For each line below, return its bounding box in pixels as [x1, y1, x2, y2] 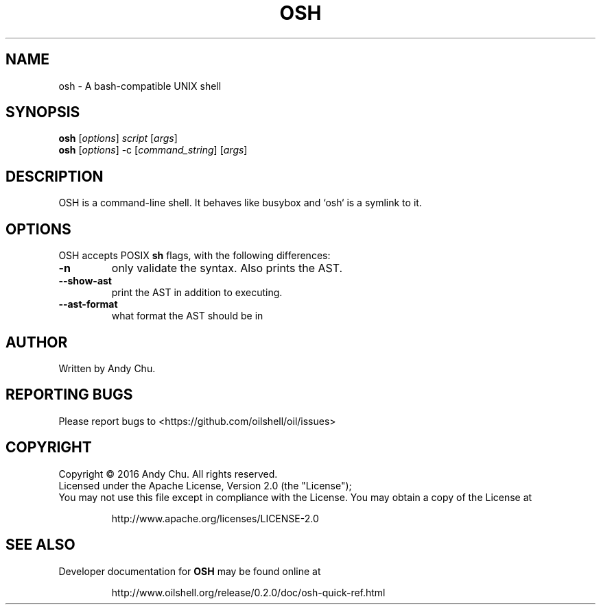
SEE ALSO [5, 536, 75, 554]
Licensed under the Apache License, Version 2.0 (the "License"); [58, 479, 352, 491]
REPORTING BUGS [5, 386, 133, 404]
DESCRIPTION [5, 167, 104, 185]
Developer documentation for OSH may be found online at [58, 565, 321, 577]
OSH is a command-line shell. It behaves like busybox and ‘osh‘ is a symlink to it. [58, 197, 422, 209]
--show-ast [58, 275, 112, 287]
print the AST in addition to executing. [111, 286, 283, 299]
